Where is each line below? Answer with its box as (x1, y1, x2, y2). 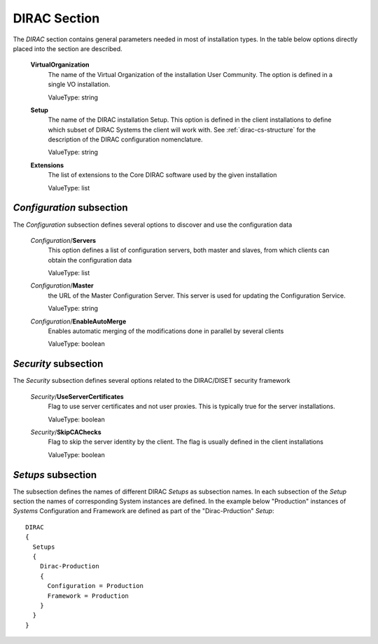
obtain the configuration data (48, 255, 132, 264)
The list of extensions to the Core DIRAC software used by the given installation (48, 171, 277, 179)
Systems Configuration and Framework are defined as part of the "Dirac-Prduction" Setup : (13, 507, 274, 515)
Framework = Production (47, 591, 129, 600)
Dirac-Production (39, 562, 99, 570)
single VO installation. (48, 80, 111, 89)
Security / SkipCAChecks (30, 428, 101, 436)
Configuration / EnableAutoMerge (30, 317, 127, 325)
